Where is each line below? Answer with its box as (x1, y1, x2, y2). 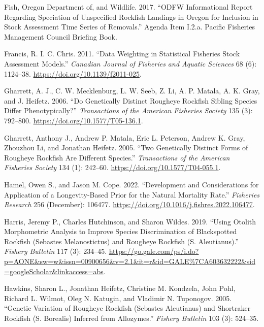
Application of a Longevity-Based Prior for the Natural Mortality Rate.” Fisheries (4, 189, 260, 200)
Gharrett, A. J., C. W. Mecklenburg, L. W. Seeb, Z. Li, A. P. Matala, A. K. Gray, (4, 85, 260, 96)
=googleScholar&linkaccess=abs (4, 266, 104, 276)
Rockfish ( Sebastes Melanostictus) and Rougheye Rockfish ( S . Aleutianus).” (4, 236, 239, 246)
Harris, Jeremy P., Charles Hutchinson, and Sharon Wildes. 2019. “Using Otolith (4, 216, 256, 226)
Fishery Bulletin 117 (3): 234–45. (4, 246, 107, 256)
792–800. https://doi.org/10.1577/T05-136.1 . (4, 115, 143, 125)
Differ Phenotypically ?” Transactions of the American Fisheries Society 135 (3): (4, 105, 253, 116)
